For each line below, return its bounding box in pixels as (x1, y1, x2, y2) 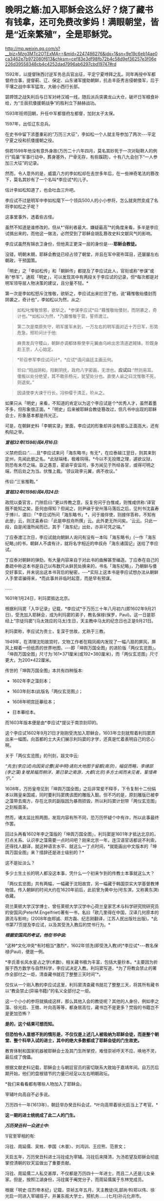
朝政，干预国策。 (5, 257, 40, 263)
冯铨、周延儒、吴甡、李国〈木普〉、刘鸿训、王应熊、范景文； (5, 1143, 127, 1149)
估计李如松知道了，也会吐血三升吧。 (5, 187, 78, 193)
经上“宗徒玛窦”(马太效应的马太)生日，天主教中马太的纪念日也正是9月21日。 (5, 618, 156, 624)
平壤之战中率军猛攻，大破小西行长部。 (5, 83, 82, 89)
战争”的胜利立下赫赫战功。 (45, 100, 99, 106)
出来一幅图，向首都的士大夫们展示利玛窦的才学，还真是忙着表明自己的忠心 (5, 736, 155, 742)
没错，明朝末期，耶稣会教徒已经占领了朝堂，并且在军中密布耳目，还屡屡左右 (5, 251, 159, 257)
